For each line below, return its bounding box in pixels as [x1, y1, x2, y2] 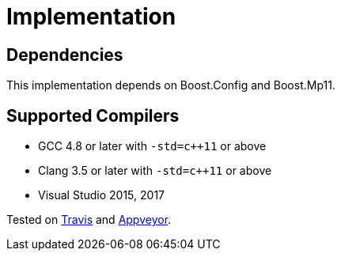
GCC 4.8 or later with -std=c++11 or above [38, 139, 267, 153]
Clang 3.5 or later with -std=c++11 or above [38, 164, 272, 178]
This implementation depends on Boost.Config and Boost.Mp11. [6, 78, 335, 93]
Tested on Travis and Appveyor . [6, 213, 172, 227]
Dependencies [6, 44, 123, 65]
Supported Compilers [6, 105, 180, 126]
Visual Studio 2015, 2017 [38, 188, 165, 202]
